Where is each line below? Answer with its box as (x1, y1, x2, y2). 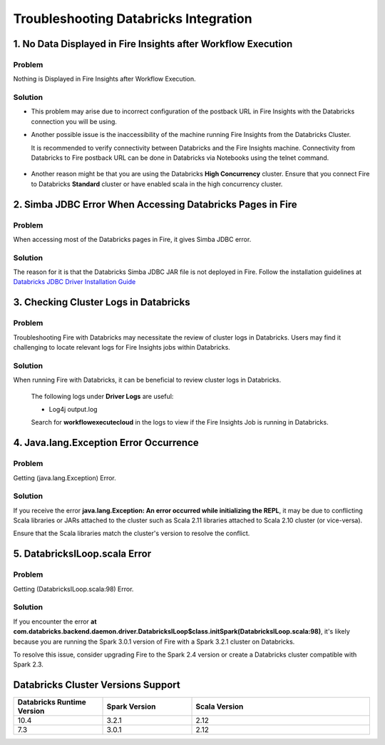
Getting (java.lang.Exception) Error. (13, 473, 117, 482)
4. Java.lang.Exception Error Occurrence (13, 437, 199, 449)
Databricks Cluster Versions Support (13, 679, 181, 691)
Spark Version (106, 701, 156, 711)
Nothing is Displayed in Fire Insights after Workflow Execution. (13, 75, 196, 83)
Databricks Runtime (17, 697, 87, 707)
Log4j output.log (48, 405, 98, 413)
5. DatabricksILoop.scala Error (13, 548, 152, 560)
